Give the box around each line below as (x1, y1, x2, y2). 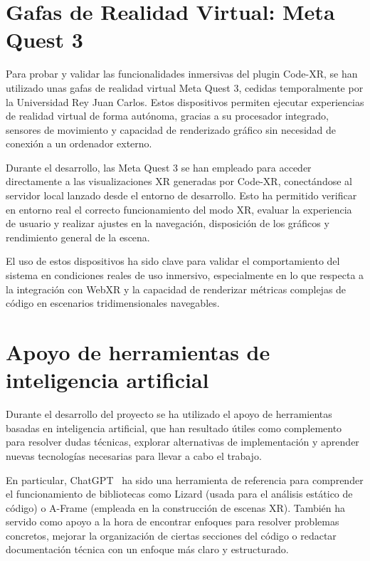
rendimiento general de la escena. (6, 229, 150, 244)
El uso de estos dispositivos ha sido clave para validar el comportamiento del (6, 253, 340, 268)
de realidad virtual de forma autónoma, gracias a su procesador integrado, (6, 108, 329, 123)
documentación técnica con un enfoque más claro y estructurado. (6, 542, 289, 557)
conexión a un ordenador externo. (6, 136, 152, 151)
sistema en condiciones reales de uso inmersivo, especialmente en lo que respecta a (6, 268, 364, 283)
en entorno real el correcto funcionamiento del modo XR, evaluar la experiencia (6, 201, 352, 216)
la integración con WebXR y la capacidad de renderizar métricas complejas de (6, 281, 347, 296)
